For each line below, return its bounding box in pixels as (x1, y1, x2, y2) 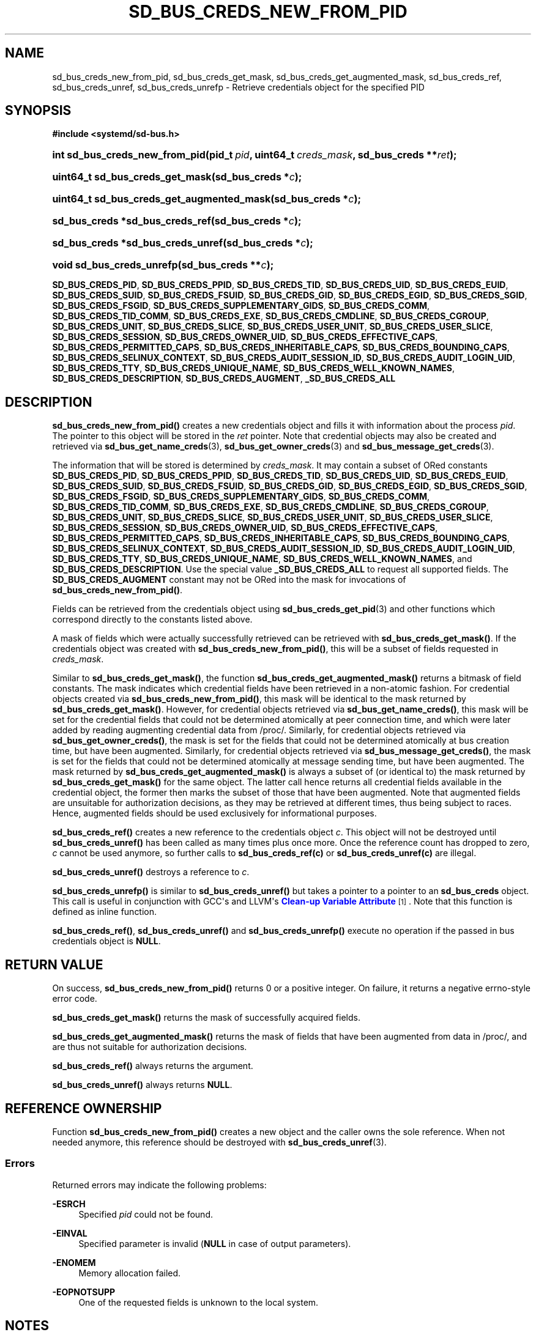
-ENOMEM (52, 1257, 96, 1268)
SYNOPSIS (5, 103, 72, 119)
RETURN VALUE (5, 956, 103, 972)
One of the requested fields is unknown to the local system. (78, 1297, 319, 1308)
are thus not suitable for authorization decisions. (52, 1042, 247, 1053)
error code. (52, 993, 97, 1004)
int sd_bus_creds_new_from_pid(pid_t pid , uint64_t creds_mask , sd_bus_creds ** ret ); (52, 149, 457, 161)
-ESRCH (52, 1198, 86, 1209)
